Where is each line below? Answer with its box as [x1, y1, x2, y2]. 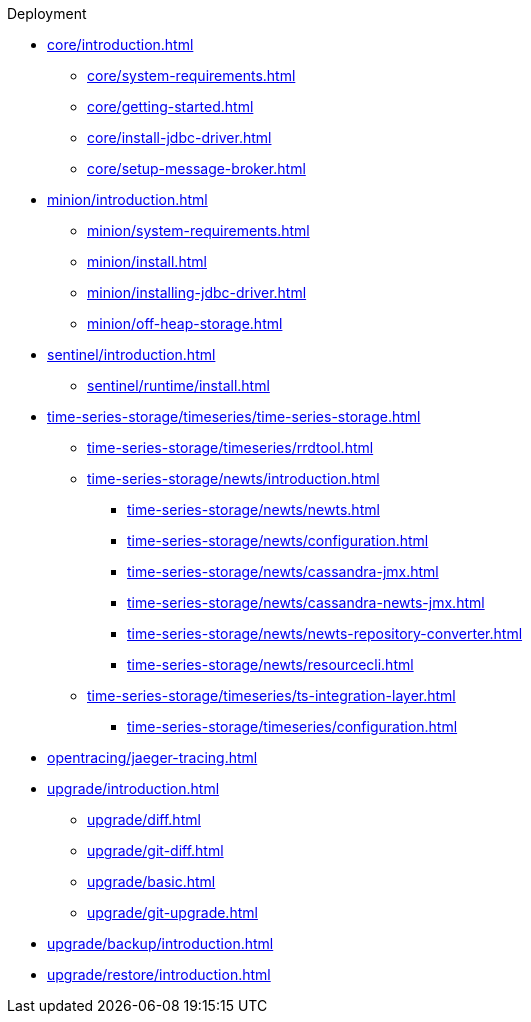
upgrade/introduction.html [47, 780, 220, 797]
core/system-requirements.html [87, 67, 296, 84]
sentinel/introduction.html [47, 346, 216, 363]
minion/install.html [87, 253, 207, 270]
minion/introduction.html [47, 191, 208, 208]
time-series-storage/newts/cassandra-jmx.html [127, 563, 439, 580]
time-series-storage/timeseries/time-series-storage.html [47, 408, 421, 425]
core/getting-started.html [87, 98, 254, 115]
